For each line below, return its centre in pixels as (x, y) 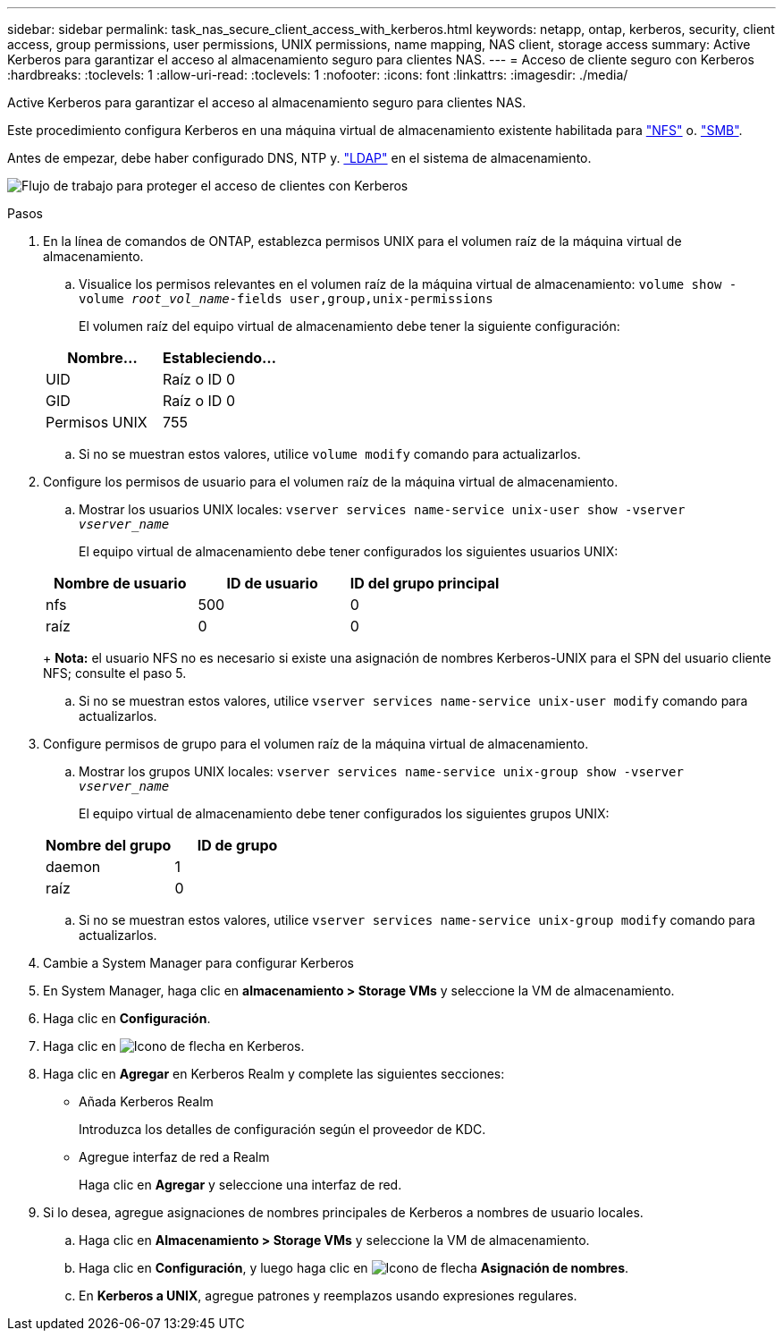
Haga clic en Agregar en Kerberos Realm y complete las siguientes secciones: (274, 1074)
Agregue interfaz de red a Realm (174, 1157)
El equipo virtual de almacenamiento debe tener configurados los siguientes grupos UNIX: (344, 813)
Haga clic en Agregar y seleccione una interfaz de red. (240, 1185)
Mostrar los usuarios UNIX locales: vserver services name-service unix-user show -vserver (382, 509)
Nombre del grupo (109, 845)
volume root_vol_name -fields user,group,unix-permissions (286, 299)
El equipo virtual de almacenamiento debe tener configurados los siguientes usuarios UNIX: (349, 551)
